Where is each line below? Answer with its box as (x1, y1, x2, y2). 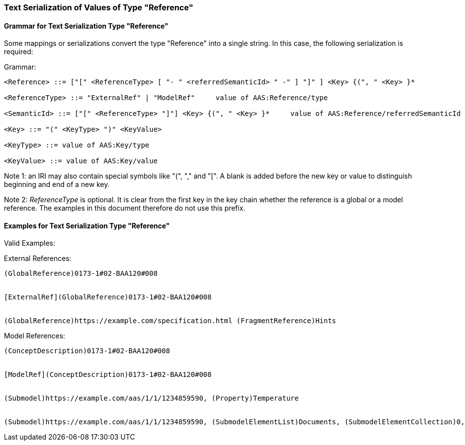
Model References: (4, 332, 66, 340)
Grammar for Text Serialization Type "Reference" (4, 21, 168, 30)
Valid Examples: (4, 239, 55, 248)
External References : (4, 254, 71, 263)
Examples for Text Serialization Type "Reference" (4, 221, 170, 230)
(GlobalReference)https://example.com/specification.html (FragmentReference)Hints (4, 317, 336, 325)
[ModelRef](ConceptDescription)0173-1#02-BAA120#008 (4, 371, 212, 379)
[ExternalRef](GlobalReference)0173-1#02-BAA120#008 (4, 293, 212, 301)
